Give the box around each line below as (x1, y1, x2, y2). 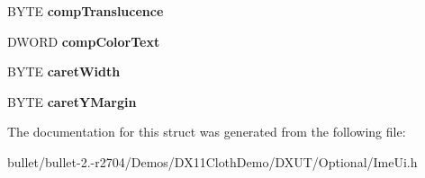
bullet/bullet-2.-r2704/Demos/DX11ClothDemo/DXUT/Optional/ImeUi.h (7, 152, 418, 171)
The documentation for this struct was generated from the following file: (7, 122, 406, 141)
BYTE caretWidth (7, 62, 121, 81)
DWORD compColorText (7, 31, 160, 50)
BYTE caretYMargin (7, 92, 137, 111)
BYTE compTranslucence (7, 2, 164, 20)
